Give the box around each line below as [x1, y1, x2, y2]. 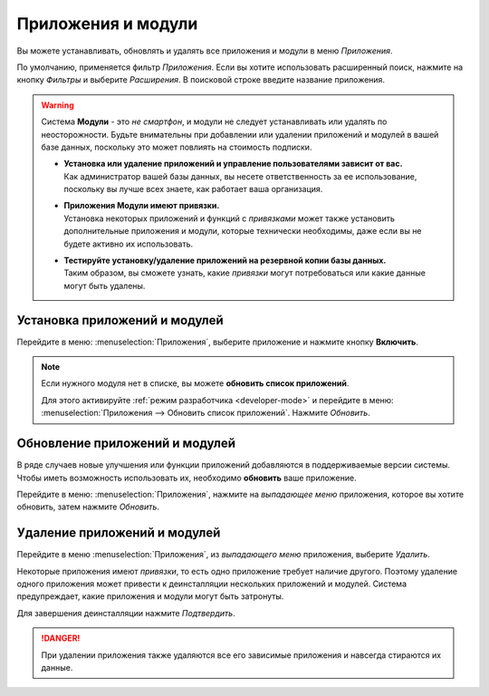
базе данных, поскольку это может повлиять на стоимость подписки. [41, 141, 312, 152]
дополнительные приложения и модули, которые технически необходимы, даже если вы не [63, 226, 422, 237]
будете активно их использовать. [63, 238, 194, 249]
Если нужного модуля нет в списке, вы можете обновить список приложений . [41, 378, 350, 389]
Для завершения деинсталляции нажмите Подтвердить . [16, 607, 235, 618]
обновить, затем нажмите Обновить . [16, 501, 160, 512]
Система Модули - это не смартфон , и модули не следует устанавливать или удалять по [41, 116, 388, 127]
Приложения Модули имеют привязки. [63, 200, 220, 211]
